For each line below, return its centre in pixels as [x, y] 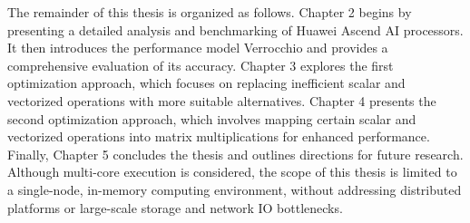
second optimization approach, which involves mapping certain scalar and [212, 118]
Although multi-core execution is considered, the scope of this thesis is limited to [232, 172]
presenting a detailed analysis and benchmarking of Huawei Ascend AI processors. [235, 29]
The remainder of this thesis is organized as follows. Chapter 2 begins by [210, 12]
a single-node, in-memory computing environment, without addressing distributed [235, 189]
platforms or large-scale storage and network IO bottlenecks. [175, 207]
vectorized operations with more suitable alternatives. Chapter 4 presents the [222, 100]
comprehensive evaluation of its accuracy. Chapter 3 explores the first [201, 65]
